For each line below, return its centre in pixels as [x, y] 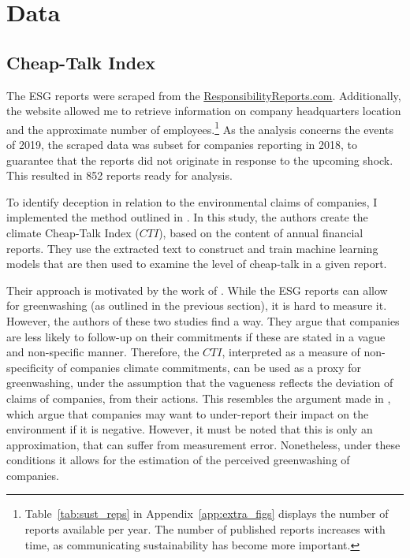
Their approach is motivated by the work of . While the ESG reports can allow [197, 290]
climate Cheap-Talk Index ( [73, 232]
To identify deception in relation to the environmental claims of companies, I [192, 201]
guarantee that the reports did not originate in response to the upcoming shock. [200, 160]
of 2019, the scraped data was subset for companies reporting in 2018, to [182, 145]
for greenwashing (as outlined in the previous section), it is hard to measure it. [197, 305]
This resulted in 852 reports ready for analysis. [119, 175]
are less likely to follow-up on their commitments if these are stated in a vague [196, 336]
